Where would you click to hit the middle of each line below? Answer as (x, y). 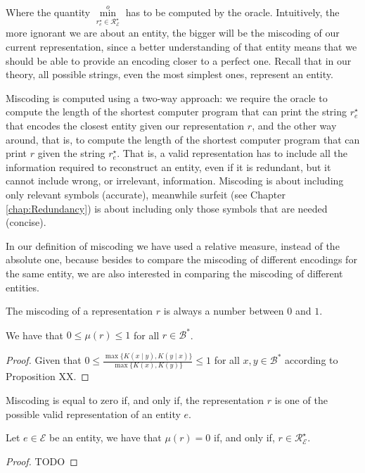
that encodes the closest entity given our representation (125, 125)
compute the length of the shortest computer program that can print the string (177, 112)
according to (312, 360)
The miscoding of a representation (79, 311)
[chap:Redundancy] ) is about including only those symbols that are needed (167, 208)
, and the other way (294, 125)
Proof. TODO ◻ (42, 461)
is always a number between (224, 311)
